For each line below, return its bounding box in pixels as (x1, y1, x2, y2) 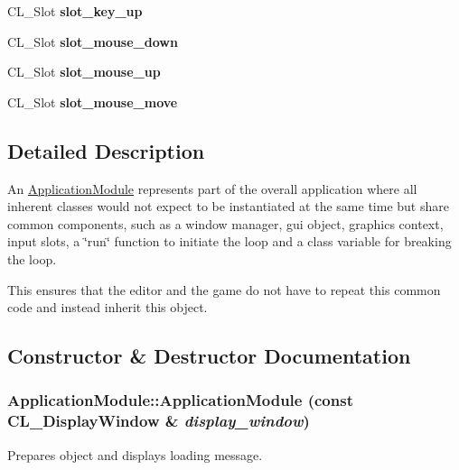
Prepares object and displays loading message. (7, 445, 263, 464)
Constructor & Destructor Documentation (7, 342, 411, 370)
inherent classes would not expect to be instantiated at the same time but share (7, 197, 449, 216)
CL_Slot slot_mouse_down (7, 32, 178, 51)
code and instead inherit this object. (7, 298, 208, 317)
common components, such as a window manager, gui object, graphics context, (7, 214, 444, 233)
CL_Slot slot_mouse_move (7, 92, 178, 111)
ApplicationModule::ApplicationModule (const (7, 389, 353, 411)
